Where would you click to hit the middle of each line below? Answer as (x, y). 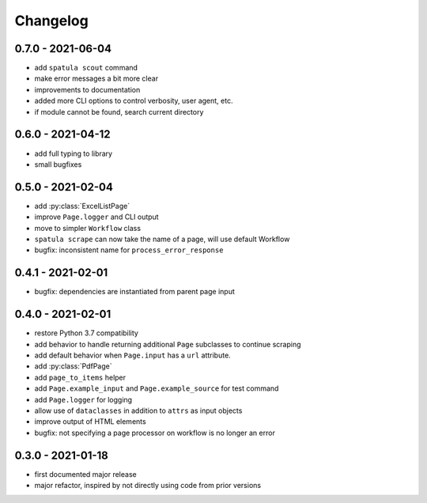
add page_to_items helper (80, 377)
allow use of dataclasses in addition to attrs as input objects (138, 410)
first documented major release (86, 474)
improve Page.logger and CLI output (96, 217)
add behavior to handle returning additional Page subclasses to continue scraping (168, 344)
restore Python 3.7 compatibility (86, 333)
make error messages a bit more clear (96, 78)
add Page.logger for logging (83, 399)
